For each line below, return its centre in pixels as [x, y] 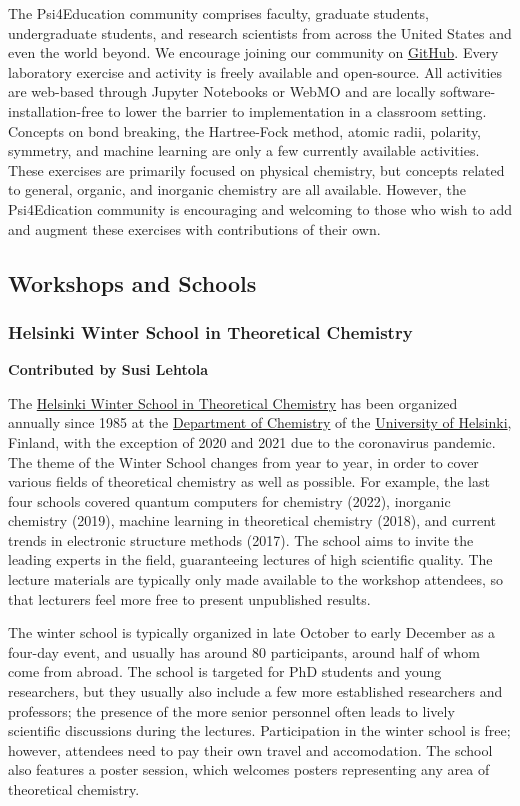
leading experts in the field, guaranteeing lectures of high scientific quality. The [250, 559]
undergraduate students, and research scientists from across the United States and [260, 32]
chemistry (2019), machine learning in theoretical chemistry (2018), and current [252, 520]
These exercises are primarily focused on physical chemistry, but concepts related [256, 169]
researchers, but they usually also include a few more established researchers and [255, 691]
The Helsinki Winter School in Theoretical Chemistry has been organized [233, 402]
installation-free [56, 110]
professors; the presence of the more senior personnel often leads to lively [231, 710]
